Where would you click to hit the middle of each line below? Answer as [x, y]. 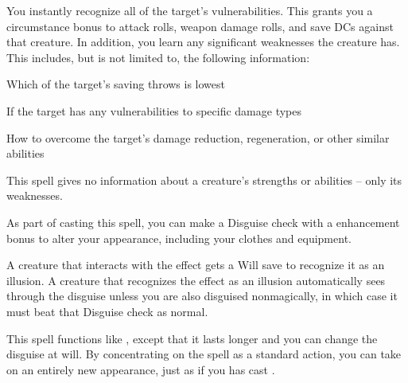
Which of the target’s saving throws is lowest [116, 84]
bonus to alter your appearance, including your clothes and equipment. [179, 238]
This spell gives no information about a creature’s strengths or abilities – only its [204, 180]
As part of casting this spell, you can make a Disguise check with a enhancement [203, 222]
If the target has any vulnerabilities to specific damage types [154, 110]
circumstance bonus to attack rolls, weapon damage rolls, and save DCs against [200, 26]
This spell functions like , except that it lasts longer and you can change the [192, 338]
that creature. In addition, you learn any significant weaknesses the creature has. [203, 42]
